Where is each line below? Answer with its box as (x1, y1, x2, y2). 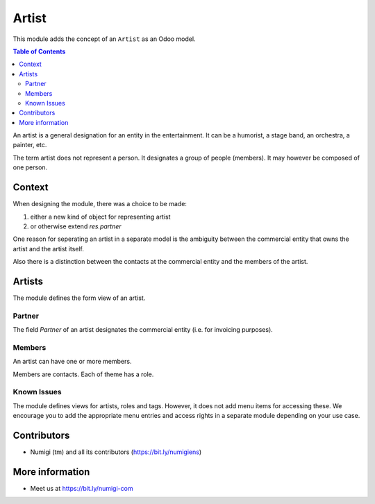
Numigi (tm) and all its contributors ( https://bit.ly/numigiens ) (30, 448, 202, 456)
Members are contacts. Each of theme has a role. (12, 370, 154, 378)
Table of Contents (12, 47, 66, 56)
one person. (12, 163, 48, 171)
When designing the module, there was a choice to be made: (12, 200, 187, 208)
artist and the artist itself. (12, 244, 85, 253)
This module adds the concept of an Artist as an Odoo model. (12, 35, 196, 43)
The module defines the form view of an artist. (12, 294, 146, 302)
